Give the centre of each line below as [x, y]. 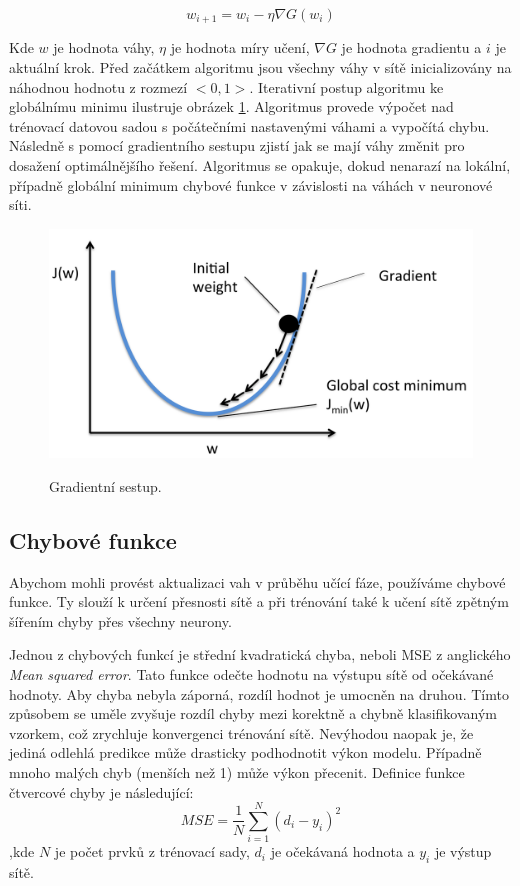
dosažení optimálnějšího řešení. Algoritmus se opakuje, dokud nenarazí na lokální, [260, 165]
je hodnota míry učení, [240, 47]
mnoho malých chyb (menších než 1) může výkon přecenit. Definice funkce [237, 771]
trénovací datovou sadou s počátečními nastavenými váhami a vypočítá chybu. [249, 125]
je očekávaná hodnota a [342, 851]
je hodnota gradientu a [411, 47]
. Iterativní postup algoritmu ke [346, 86]
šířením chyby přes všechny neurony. [120, 620]
